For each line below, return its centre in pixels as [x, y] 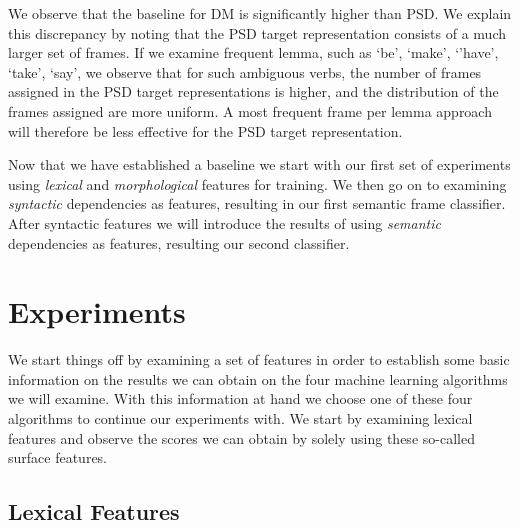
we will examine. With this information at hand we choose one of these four [240, 398]
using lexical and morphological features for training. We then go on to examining [257, 183]
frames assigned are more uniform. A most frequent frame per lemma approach [250, 110]
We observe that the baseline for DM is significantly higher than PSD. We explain [260, 13]
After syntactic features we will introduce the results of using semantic [224, 222]
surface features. [58, 457]
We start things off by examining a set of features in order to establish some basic [259, 359]
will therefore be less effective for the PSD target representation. [205, 130]
